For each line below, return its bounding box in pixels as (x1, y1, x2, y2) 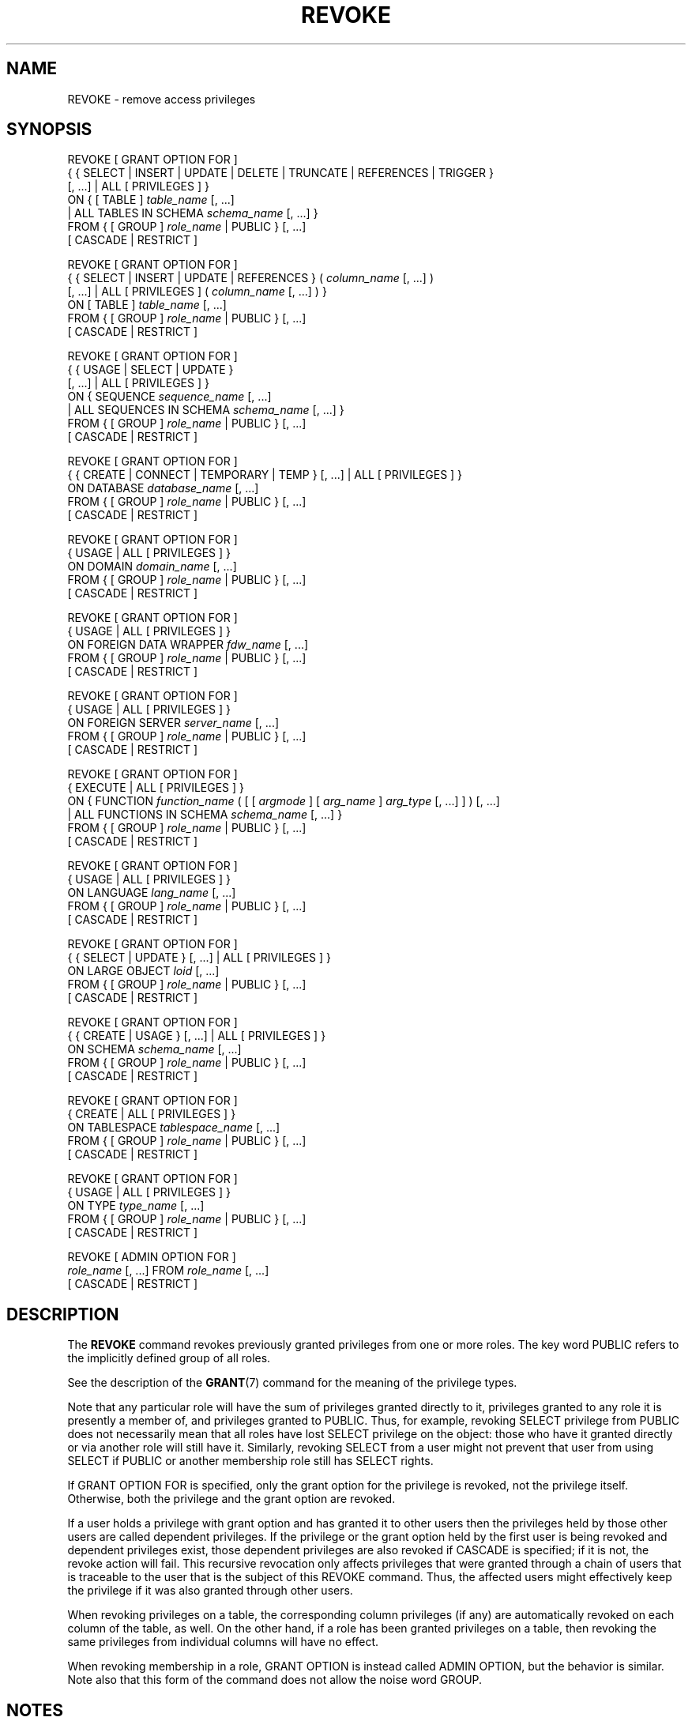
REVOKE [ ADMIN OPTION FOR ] (67, 1250, 236, 1264)
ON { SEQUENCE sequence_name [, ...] (67, 390, 272, 404)
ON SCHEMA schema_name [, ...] (67, 1042, 242, 1056)
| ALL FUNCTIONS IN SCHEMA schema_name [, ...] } (67, 808, 343, 822)
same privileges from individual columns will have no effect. (67, 1635, 379, 1649)
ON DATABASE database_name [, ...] (67, 481, 259, 495)
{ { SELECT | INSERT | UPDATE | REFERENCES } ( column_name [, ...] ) (67, 271, 434, 285)
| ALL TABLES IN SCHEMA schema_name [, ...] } (67, 206, 318, 220)
